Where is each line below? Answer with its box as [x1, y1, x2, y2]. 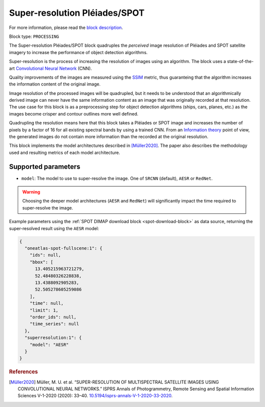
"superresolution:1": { [25, 335, 82, 341]
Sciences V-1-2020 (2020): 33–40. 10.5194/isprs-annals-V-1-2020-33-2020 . [18, 393, 173, 399]
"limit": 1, [29, 307, 59, 313]
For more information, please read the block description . [9, 25, 123, 30]
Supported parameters [9, 162, 80, 171]
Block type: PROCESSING [9, 33, 59, 39]
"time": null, [29, 300, 64, 306]
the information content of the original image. [9, 81, 101, 87]
